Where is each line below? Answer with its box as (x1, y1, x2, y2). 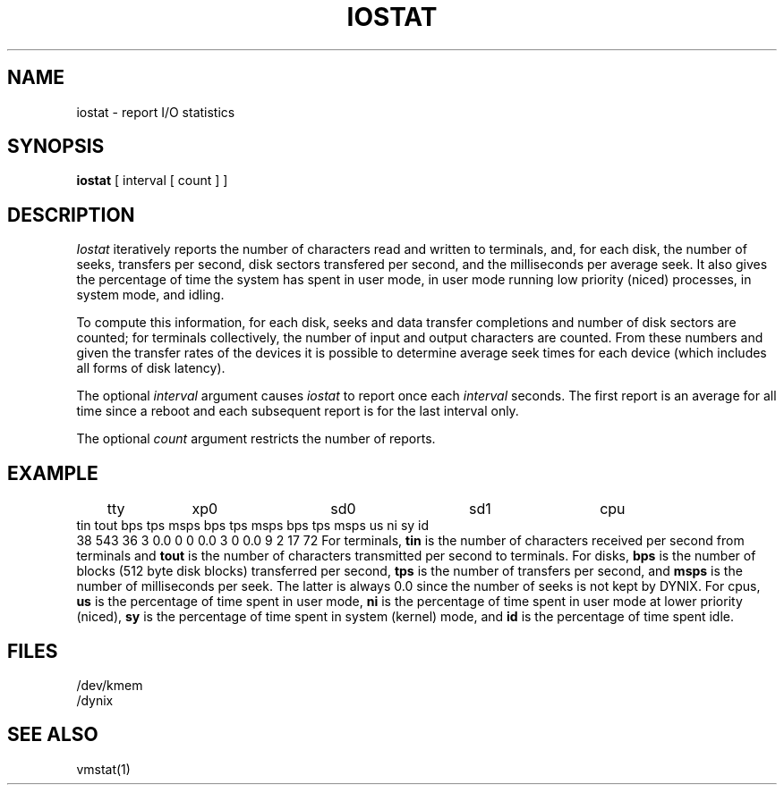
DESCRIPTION (7, 203, 135, 226)
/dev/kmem (76, 677, 143, 693)
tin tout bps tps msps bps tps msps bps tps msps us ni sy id (76, 518, 430, 534)
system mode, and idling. (76, 287, 225, 303)
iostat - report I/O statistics (76, 104, 235, 120)
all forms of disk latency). (76, 360, 226, 376)
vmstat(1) (76, 761, 131, 777)
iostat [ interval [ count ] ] (76, 173, 228, 189)
